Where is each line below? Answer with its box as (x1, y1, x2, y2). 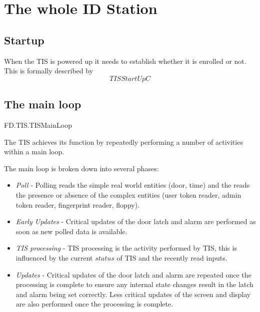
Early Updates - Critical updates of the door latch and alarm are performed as (15, 216, 256, 227)
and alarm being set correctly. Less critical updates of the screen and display (15, 289, 251, 299)
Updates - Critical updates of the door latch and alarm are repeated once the (15, 269, 251, 280)
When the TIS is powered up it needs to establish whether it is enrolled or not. (4, 55, 246, 66)
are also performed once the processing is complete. (15, 299, 173, 309)
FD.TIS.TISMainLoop (4, 119, 72, 130)
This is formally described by (4, 65, 93, 76)
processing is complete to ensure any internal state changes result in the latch (15, 279, 253, 290)
